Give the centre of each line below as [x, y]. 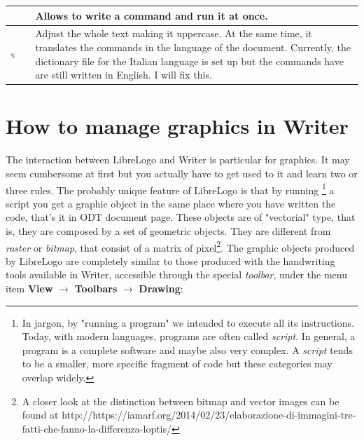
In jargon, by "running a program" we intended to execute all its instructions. [188, 322]
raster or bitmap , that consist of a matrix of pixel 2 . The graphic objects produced [180, 246]
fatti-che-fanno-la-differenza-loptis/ [97, 428]
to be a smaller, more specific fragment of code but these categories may [177, 364]
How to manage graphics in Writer [177, 126]
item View [29, 288]
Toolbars [96, 288]
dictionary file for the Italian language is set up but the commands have [189, 61]
